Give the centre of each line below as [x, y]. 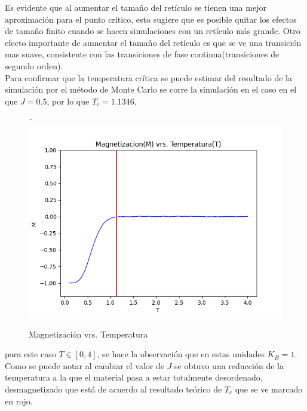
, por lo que [68, 101]
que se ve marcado [269, 389]
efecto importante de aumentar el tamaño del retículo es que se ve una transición [153, 42]
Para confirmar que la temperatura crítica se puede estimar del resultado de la [148, 77]
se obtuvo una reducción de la [229, 365]
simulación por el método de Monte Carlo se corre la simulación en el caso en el [151, 89]
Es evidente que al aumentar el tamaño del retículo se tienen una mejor [136, 7]
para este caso [30, 354]
